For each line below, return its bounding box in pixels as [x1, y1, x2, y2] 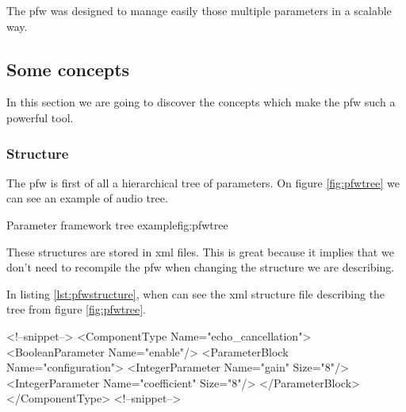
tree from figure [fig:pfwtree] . [6, 301, 146, 318]
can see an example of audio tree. [6, 190, 168, 206]
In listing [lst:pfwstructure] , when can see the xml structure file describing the [6, 285, 385, 302]
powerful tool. [6, 109, 74, 125]
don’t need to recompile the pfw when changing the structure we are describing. [6, 259, 395, 275]
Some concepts [6, 56, 130, 81]
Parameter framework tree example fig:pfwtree [6, 216, 228, 233]
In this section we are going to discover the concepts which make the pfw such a [6, 94, 396, 110]
